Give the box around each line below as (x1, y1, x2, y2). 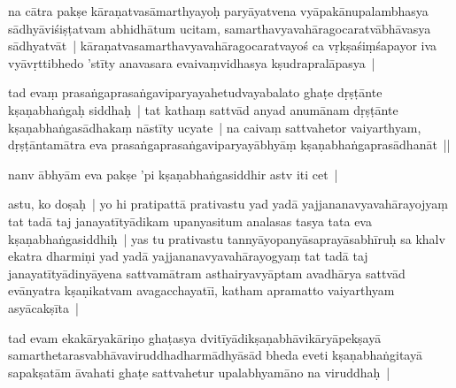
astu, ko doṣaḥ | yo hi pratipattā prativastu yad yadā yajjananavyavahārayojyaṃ (8, 194, 449, 213)
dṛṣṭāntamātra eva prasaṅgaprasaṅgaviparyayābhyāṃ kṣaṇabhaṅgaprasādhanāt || (8, 135, 451, 154)
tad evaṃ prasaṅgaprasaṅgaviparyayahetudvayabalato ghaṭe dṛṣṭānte (8, 83, 383, 102)
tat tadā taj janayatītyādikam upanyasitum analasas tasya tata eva (8, 211, 372, 230)
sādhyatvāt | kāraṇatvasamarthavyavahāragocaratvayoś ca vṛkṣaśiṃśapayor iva (8, 36, 437, 55)
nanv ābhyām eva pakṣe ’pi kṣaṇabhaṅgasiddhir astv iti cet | (8, 164, 338, 183)
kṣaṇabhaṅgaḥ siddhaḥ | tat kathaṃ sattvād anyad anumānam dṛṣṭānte (8, 100, 398, 118)
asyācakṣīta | (8, 298, 79, 316)
